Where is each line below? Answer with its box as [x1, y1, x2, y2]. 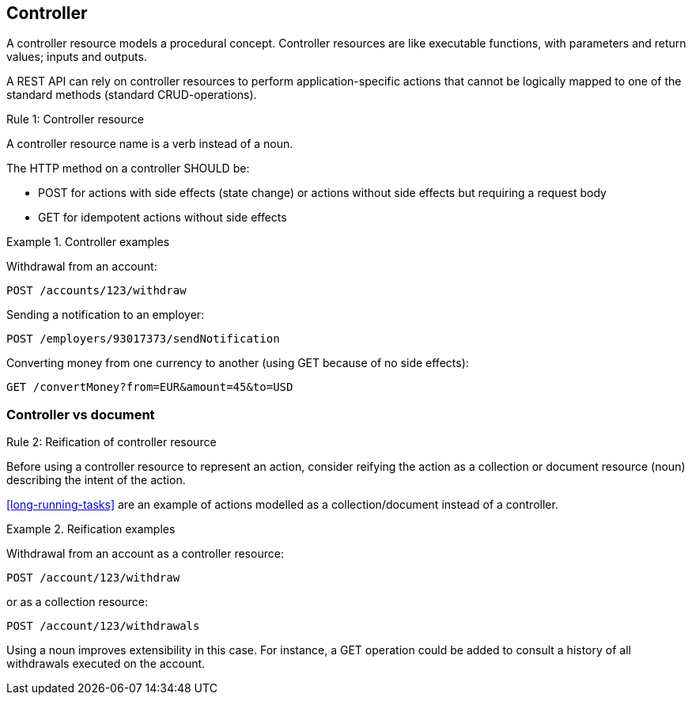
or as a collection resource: [6, 595, 148, 609]
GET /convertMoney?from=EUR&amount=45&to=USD [6, 381, 293, 394]
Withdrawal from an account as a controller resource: [6, 547, 284, 561]
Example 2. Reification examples [6, 522, 176, 536]
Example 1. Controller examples [6, 235, 170, 249]
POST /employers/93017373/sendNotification [6, 332, 280, 346]
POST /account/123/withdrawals [6, 620, 200, 633]
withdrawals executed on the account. [6, 657, 206, 671]
